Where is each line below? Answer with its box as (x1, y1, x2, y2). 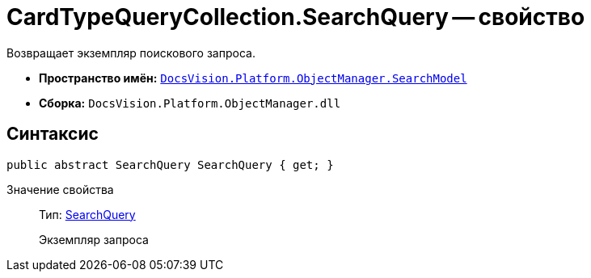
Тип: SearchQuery (39, 207, 136, 221)
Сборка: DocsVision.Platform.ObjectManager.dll (39, 95, 341, 110)
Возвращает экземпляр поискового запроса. (6, 45, 255, 60)
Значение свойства (6, 182, 114, 196)
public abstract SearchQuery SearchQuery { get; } (6, 158, 334, 171)
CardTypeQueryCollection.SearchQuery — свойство (6, 3, 585, 31)
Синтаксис (6, 124, 99, 145)
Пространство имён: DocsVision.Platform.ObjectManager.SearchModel (39, 70, 467, 85)
